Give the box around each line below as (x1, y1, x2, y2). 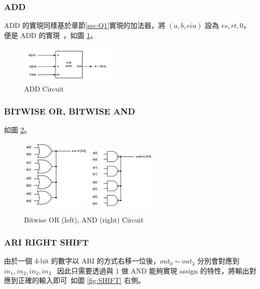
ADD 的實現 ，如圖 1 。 (20, 29, 97, 40)
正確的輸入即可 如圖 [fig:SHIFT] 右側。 (18, 275, 145, 285)
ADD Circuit (24, 83, 64, 94)
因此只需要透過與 (57, 265, 114, 275)
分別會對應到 (197, 255, 239, 266)
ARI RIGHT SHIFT (4, 235, 89, 248)
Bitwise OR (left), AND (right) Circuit (24, 214, 144, 225)
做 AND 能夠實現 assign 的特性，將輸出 (121, 265, 249, 275)
